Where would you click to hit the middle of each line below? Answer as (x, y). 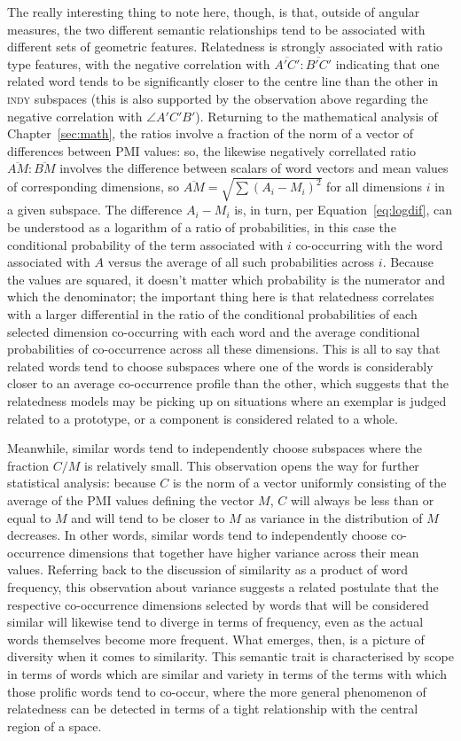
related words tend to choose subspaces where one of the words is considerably (220, 366)
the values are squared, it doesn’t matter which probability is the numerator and (227, 279)
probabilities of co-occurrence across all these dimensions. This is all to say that (224, 349)
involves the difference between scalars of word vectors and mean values (254, 168)
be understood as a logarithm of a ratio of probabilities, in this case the (202, 227)
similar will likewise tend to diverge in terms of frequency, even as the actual (215, 622)
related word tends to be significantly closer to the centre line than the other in (223, 81)
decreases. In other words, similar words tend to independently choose (197, 535)
